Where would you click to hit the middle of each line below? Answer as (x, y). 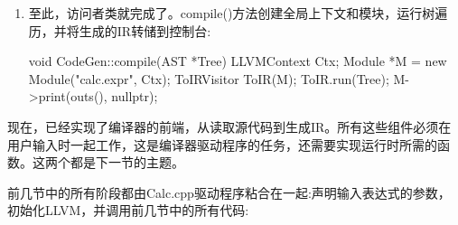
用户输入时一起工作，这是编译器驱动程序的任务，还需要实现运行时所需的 (222, 144)
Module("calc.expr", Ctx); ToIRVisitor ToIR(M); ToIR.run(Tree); (209, 78)
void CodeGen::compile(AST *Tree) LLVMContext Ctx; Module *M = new (238, 61)
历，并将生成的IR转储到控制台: (120, 30)
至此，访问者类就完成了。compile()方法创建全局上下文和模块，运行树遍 (238, 13)
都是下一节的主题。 (127, 162)
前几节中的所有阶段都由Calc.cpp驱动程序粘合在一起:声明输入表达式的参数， (229, 192)
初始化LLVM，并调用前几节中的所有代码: (128, 210)
